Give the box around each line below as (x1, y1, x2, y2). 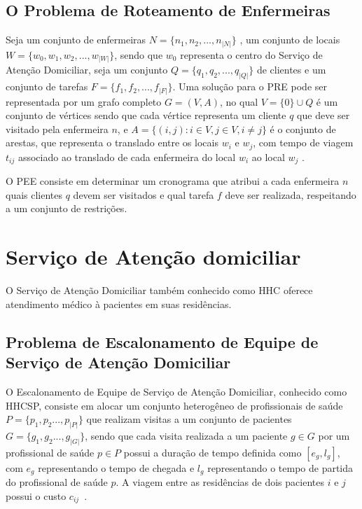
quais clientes (6, 187, 63, 202)
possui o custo (6, 488, 67, 503)
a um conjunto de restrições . (6, 201, 127, 216)
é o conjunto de (270, 121, 336, 136)
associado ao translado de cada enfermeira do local (18, 149, 236, 164)
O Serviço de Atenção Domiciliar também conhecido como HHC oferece (6, 283, 313, 298)
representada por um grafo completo (6, 94, 162, 109)
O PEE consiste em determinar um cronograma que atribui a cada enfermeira (6, 174, 340, 188)
